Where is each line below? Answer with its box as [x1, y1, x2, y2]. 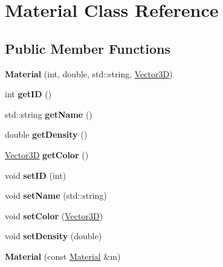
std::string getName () [5, 108, 92, 120]
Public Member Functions [5, 39, 170, 57]
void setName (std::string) [5, 189, 107, 202]
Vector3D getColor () [5, 148, 89, 161]
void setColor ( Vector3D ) [5, 209, 103, 222]
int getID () [5, 88, 52, 100]
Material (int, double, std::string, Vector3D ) [5, 67, 173, 80]
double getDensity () [5, 128, 88, 141]
